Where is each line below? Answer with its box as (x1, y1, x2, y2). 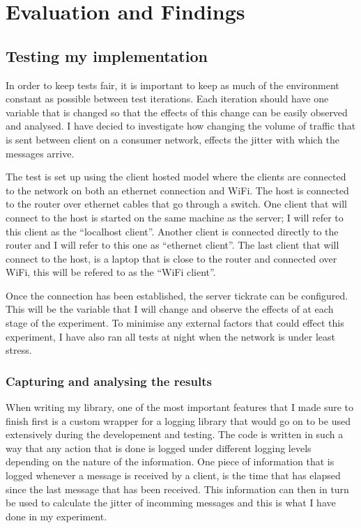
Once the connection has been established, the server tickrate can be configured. (6, 288, 348, 302)
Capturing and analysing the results (6, 372, 212, 389)
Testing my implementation (6, 45, 208, 66)
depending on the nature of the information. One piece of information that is (6, 454, 335, 469)
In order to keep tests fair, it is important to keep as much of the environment (6, 77, 339, 92)
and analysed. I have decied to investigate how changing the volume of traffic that (6, 118, 356, 133)
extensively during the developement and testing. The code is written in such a (6, 427, 344, 442)
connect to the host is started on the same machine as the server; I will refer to (6, 210, 344, 224)
